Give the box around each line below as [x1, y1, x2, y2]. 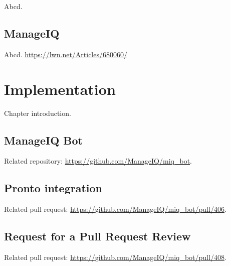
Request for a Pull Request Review [4, 228, 191, 244]
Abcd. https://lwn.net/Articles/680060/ [4, 49, 127, 59]
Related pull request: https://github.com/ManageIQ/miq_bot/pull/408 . [4, 251, 226, 262]
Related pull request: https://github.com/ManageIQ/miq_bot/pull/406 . [4, 204, 226, 214]
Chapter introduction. [4, 107, 71, 118]
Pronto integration [4, 180, 103, 196]
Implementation [4, 78, 116, 99]
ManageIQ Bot [4, 132, 83, 148]
